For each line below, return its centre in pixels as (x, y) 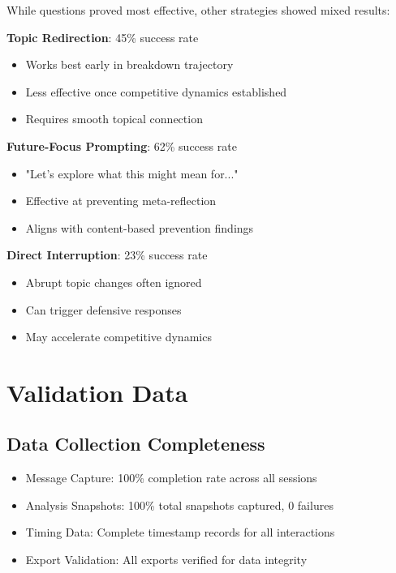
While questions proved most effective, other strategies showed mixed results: (198, 10)
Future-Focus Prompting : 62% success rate (122, 145)
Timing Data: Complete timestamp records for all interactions (180, 532)
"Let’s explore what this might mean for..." (132, 173)
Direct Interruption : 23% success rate (107, 255)
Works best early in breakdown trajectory (129, 64)
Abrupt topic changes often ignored (114, 282)
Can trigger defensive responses (103, 309)
